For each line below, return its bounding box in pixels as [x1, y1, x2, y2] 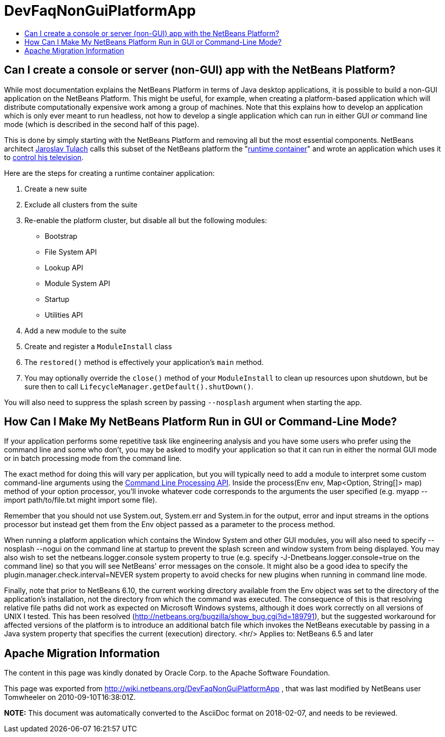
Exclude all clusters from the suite [24, 200, 138, 209]
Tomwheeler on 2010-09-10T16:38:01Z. [4, 693, 136, 702]
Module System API [45, 279, 110, 288]
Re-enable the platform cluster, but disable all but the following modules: [24, 216, 267, 225]
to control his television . [4, 152, 84, 162]
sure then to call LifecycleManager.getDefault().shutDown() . [24, 382, 253, 391]
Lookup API [45, 263, 83, 272]
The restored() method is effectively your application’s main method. [24, 357, 264, 366]
